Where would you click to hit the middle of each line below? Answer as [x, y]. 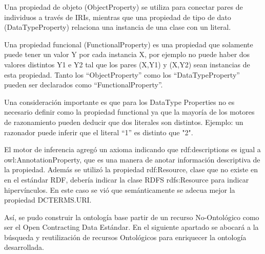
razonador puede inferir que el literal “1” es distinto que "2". [99, 132]
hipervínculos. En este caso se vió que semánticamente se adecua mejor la [120, 189]
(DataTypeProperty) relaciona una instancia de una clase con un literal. [118, 27]
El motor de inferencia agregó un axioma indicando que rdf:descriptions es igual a [132, 149]
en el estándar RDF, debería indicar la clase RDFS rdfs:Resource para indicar [127, 179]
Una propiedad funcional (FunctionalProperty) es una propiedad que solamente [129, 44]
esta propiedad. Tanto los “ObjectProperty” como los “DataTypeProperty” [122, 74]
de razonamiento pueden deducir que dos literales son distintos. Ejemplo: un [124, 122]
